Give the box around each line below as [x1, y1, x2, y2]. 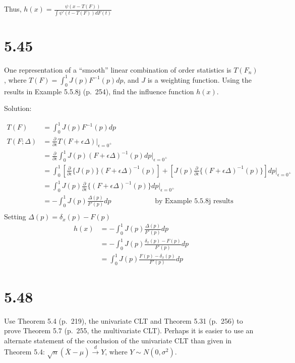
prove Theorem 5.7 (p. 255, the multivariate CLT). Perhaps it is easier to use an [4, 325, 254, 336]
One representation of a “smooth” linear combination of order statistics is [4, 64, 231, 75]
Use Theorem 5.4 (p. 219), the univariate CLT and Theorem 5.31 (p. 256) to [4, 315, 243, 326]
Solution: [4, 103, 32, 113]
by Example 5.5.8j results [155, 197, 233, 205]
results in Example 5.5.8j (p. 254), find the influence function [4, 86, 194, 96]
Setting [4, 211, 26, 222]
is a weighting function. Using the [147, 74, 252, 85]
